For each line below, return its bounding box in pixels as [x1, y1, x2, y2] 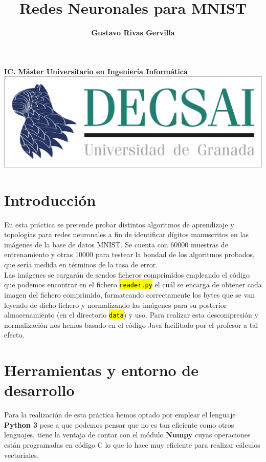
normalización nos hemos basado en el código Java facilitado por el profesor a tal [4, 319, 258, 330]
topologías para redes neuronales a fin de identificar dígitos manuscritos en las [4, 229, 249, 240]
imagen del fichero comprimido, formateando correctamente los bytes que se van [4, 289, 255, 300]
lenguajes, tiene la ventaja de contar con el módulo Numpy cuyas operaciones [4, 429, 251, 440]
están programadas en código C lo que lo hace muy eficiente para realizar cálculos [4, 439, 260, 450]
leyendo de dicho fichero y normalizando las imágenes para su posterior [4, 299, 227, 310]
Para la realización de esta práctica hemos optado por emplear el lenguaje [4, 409, 236, 420]
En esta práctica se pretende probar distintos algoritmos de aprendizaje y [4, 219, 234, 229]
